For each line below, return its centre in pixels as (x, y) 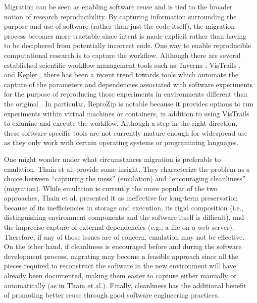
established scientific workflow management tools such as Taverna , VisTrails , (122, 65)
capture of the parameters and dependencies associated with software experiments (128, 84)
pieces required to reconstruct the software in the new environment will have (120, 266)
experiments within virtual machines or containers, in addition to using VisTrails (127, 113)
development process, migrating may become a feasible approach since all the (121, 256)
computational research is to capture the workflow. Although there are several (122, 55)
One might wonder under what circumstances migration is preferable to (112, 159)
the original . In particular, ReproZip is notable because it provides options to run (129, 103)
